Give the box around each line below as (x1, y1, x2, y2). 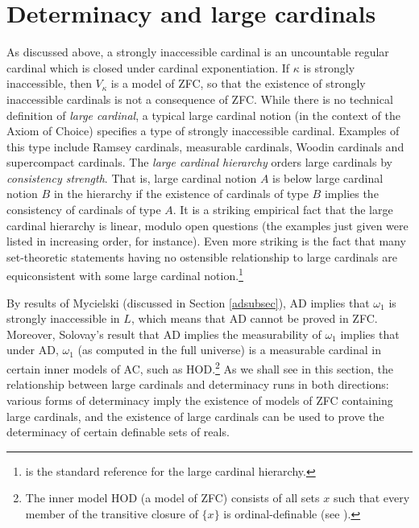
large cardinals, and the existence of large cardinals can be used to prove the (6, 407, 384, 424)
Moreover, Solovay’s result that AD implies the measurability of (6, 325, 322, 342)
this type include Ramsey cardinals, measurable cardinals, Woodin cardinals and (6, 138, 404, 155)
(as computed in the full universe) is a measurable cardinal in (77, 341, 382, 358)
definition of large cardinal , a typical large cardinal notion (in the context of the (6, 106, 400, 123)
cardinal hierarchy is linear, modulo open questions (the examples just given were (6, 217, 409, 233)
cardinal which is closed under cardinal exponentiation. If (6, 59, 290, 76)
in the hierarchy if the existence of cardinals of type (53, 185, 309, 202)
